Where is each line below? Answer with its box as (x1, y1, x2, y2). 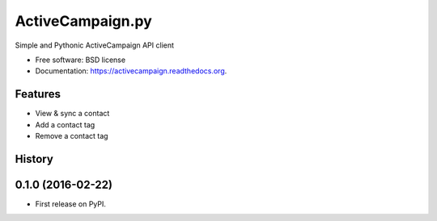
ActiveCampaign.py (15, 12, 153, 30)
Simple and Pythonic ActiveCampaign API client (15, 40, 174, 50)
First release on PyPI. (35, 198, 107, 209)
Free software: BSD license (35, 55, 125, 65)
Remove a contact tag (35, 131, 108, 141)
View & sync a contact (35, 109, 110, 119)
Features (15, 87, 61, 101)
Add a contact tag (35, 119, 95, 129)
